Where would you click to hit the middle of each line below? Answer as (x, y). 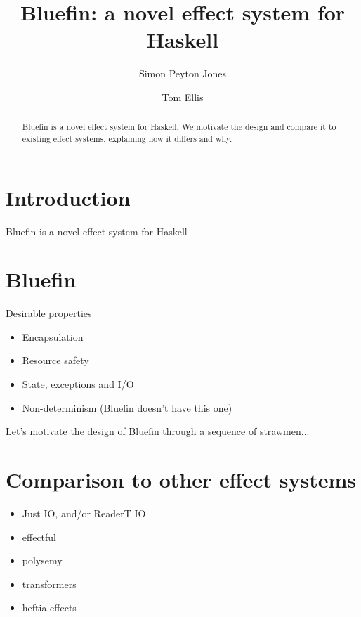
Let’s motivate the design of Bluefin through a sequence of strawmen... (158, 431)
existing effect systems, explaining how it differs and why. (127, 138)
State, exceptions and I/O (78, 384)
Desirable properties (49, 313)
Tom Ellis (183, 97)
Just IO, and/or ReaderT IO (84, 513)
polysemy (42, 560)
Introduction (68, 197)
